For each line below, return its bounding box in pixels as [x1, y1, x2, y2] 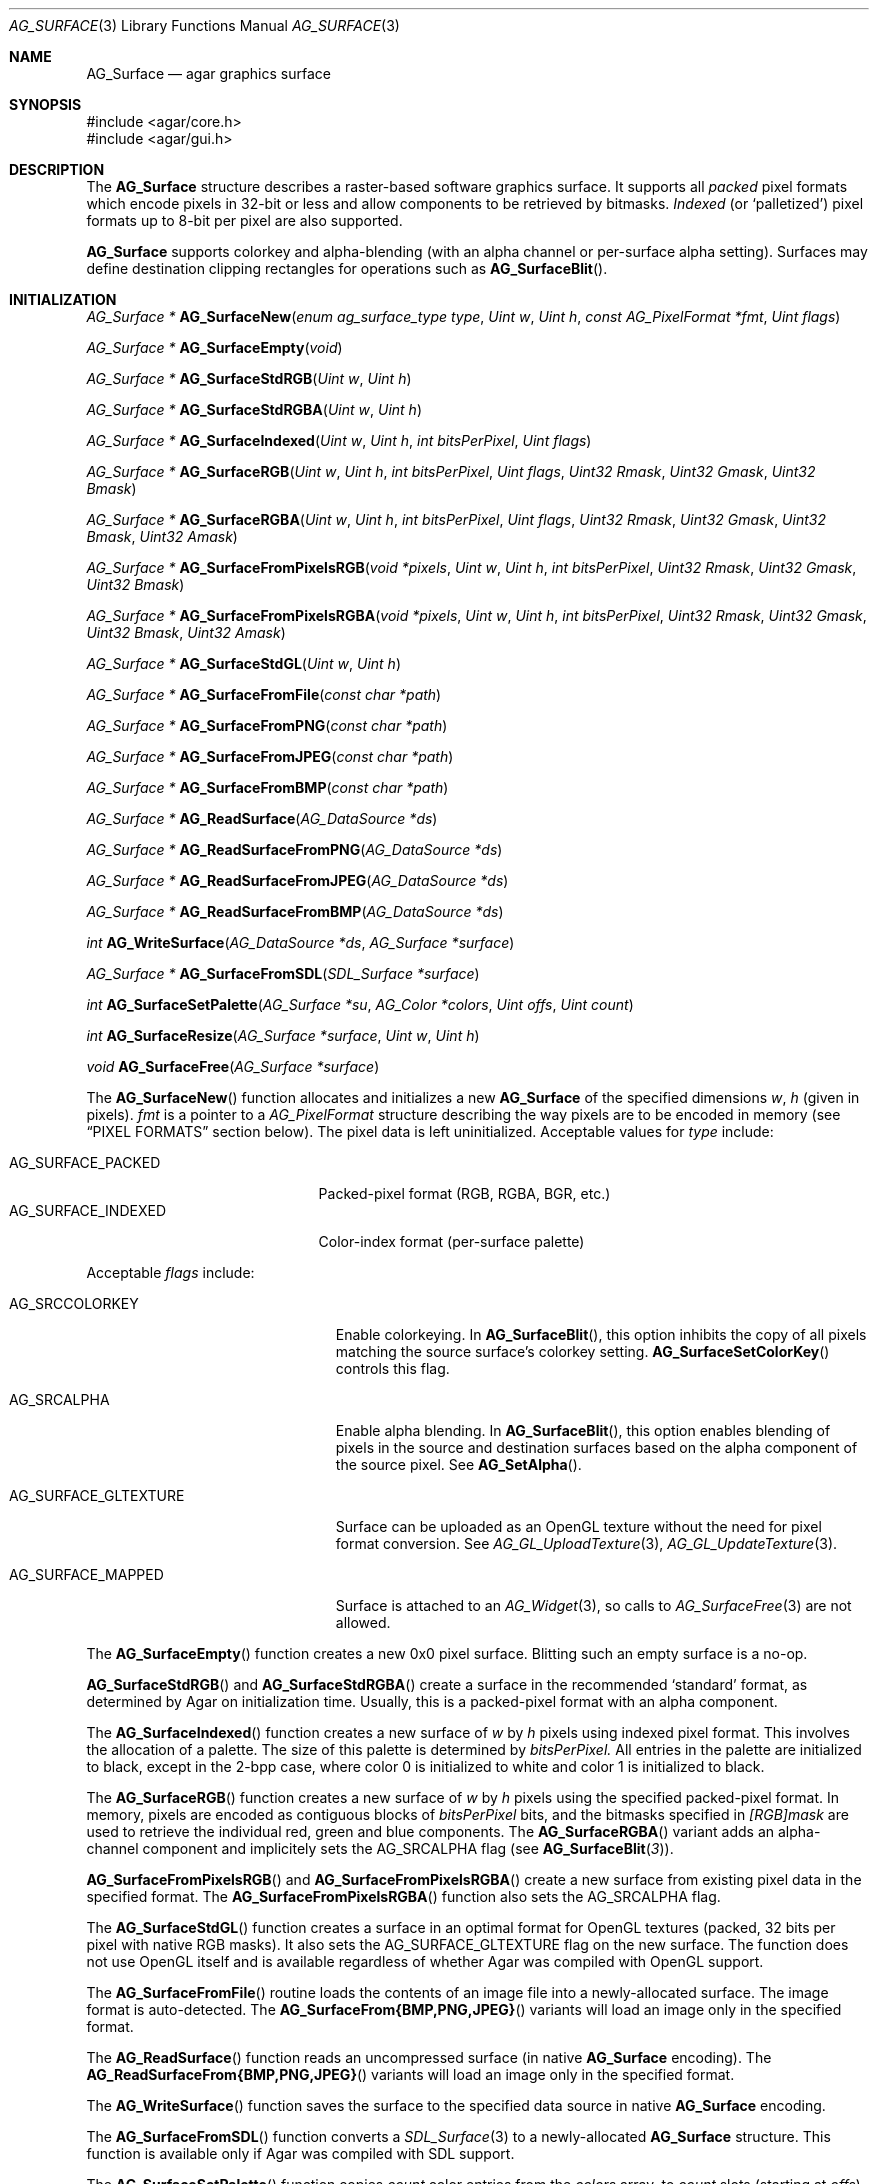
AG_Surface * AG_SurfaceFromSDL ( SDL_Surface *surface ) [86, 965, 480, 982]
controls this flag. [335, 1360, 450, 1377]
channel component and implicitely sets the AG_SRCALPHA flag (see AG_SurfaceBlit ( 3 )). [86, 1840, 674, 1857]
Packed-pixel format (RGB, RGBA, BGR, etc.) [318, 1185, 611, 1202]
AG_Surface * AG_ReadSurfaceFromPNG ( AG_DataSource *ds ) [86, 841, 503, 858]
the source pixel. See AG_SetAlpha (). [335, 1456, 582, 1473]
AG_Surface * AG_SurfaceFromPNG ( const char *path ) [86, 717, 448, 734]
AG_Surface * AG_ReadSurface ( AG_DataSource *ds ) [86, 810, 438, 827]
